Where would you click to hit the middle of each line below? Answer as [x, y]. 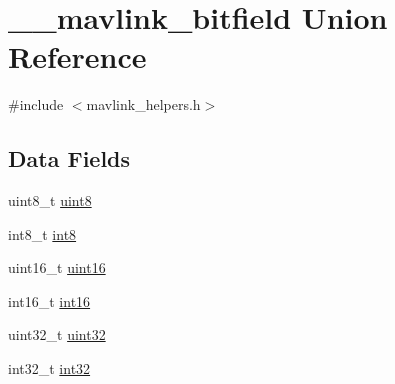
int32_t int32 [49, 368]
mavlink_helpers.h [143, 104]
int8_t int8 [42, 233]
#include [36, 104]
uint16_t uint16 [57, 267]
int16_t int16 [49, 300]
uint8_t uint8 [50, 200]
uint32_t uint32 [57, 334]
